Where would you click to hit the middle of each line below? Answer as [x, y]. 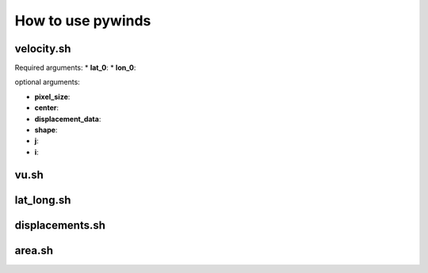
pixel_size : [52, 97]
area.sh [34, 250]
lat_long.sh [43, 200]
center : [47, 108]
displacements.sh [60, 225]
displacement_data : [68, 119]
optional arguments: [48, 82]
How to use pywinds [83, 21]
